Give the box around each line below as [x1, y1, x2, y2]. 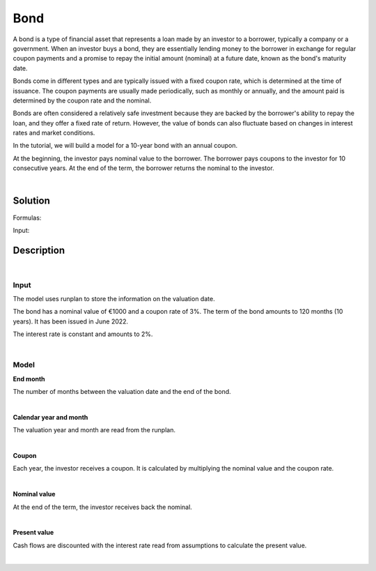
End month [13, 374, 45, 383]
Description [13, 244, 65, 256]
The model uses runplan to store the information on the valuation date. [13, 294, 215, 303]
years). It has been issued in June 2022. [13, 317, 129, 326]
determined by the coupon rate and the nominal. [13, 96, 152, 105]
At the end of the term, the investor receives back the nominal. [13, 503, 193, 511]
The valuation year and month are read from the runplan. [13, 426, 175, 434]
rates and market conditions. [13, 129, 95, 137]
